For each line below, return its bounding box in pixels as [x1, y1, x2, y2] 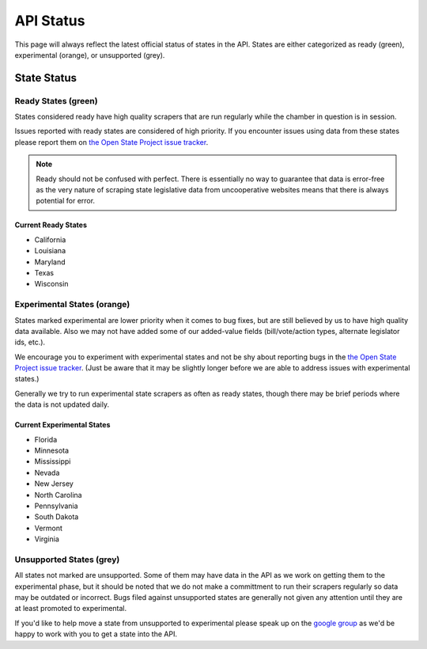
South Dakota [34, 512, 79, 522]
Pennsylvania [34, 501, 78, 510]
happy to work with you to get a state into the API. [14, 629, 178, 639]
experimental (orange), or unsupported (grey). [14, 50, 165, 59]
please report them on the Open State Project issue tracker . [14, 137, 209, 146]
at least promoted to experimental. [14, 604, 127, 613]
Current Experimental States [14, 420, 111, 430]
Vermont [34, 523, 63, 533]
